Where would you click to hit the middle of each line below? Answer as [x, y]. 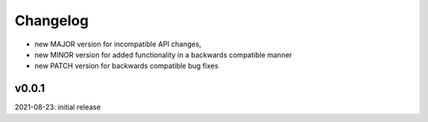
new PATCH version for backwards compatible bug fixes [126, 66]
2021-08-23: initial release [58, 107]
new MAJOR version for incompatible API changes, [118, 44]
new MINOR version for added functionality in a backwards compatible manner [163, 54]
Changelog [52, 20]
